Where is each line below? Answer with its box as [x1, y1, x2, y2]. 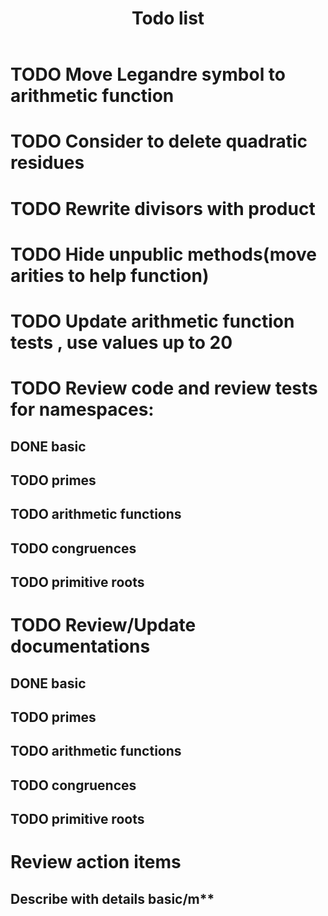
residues [10, 152, 85, 174]
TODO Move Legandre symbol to [10, 63, 287, 86]
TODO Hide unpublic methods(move [10, 243, 317, 266]
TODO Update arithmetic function [10, 310, 295, 332]
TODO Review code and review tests [10, 377, 318, 400]
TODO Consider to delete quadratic [10, 130, 308, 153]
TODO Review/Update [10, 614, 197, 637]
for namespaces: [10, 398, 155, 421]
